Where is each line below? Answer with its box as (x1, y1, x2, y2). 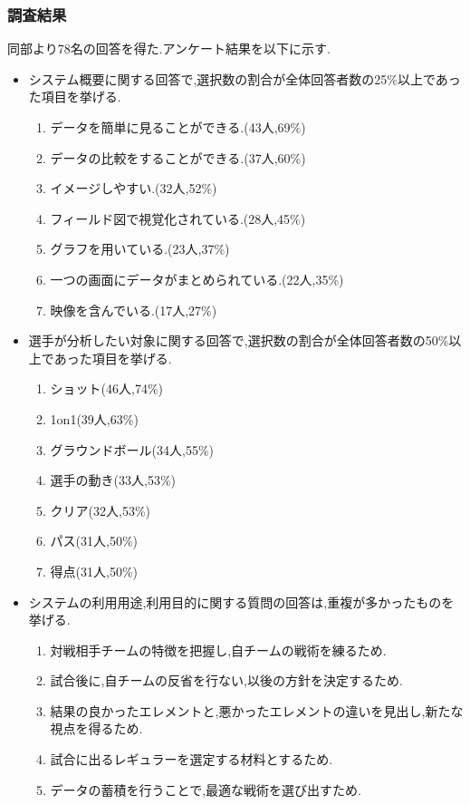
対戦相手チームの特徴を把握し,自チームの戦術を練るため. (50, 640, 387, 659)
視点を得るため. (50, 719, 143, 738)
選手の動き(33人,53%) (50, 470, 177, 490)
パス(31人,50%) (50, 531, 139, 550)
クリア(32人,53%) (50, 500, 151, 519)
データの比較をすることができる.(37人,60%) (50, 148, 306, 167)
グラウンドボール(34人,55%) (50, 440, 215, 459)
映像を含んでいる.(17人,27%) (50, 300, 217, 319)
